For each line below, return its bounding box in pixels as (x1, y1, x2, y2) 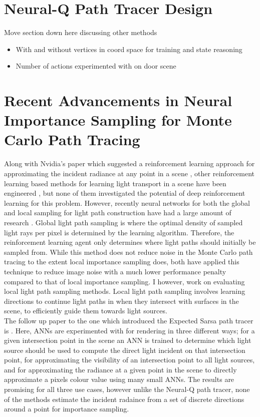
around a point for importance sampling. (4, 403, 129, 414)
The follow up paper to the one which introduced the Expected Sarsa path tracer (4, 315, 253, 325)
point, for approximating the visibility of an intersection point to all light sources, (4, 354, 255, 365)
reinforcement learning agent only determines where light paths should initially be (4, 237, 256, 247)
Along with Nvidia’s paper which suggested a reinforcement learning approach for (4, 158, 255, 169)
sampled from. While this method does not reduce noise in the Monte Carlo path (4, 246, 253, 257)
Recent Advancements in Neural (4, 90, 232, 111)
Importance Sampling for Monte (4, 110, 232, 130)
